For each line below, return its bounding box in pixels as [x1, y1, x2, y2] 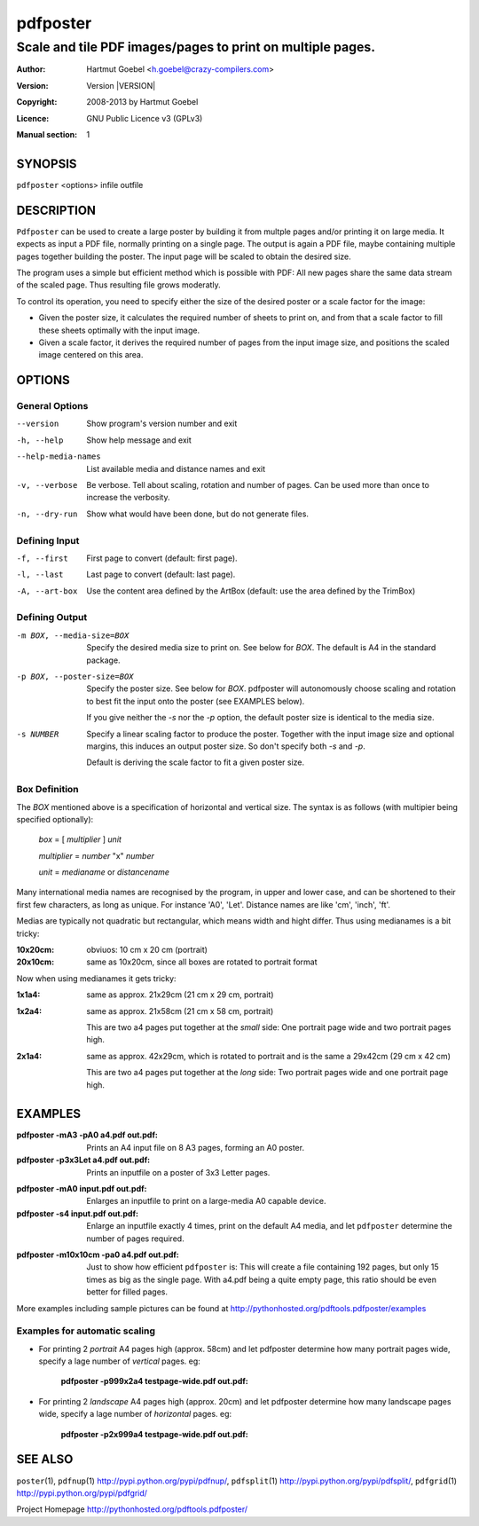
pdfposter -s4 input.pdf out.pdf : [16, 1207, 139, 1219]
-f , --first [16, 553, 68, 563]
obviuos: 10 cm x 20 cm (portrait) [86, 945, 208, 956]
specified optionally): [16, 814, 94, 824]
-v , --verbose [16, 480, 78, 490]
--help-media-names [16, 452, 101, 461]
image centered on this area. [38, 350, 144, 360]
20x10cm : [16, 956, 55, 967]
